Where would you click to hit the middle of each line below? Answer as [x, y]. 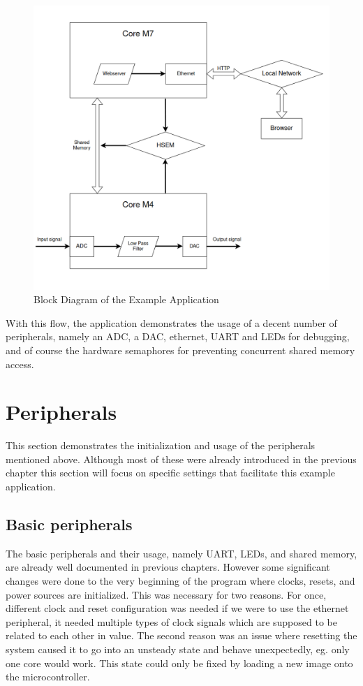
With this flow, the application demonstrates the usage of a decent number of [171, 322]
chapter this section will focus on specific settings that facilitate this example [170, 473]
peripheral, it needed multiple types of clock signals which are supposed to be [171, 621]
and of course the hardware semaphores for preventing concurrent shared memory [180, 350]
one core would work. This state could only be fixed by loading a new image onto [179, 663]
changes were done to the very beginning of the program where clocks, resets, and [180, 581]
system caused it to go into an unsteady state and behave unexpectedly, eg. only [178, 649]
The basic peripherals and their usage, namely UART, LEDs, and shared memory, [181, 553]
